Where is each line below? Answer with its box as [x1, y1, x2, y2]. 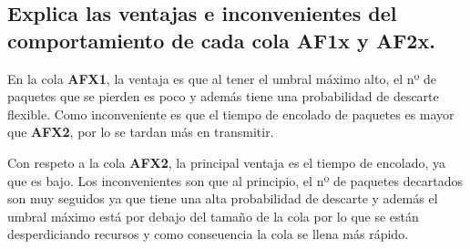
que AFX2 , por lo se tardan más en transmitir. [7, 122, 274, 141]
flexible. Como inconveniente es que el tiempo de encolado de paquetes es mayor [7, 104, 455, 123]
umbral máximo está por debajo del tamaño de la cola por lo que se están [7, 206, 419, 225]
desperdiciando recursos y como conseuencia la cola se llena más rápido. [7, 224, 409, 244]
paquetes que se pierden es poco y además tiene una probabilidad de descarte [7, 87, 439, 106]
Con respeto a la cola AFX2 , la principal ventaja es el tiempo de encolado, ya [7, 152, 446, 171]
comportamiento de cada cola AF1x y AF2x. [7, 26, 435, 54]
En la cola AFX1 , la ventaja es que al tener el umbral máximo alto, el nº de [7, 68, 437, 88]
